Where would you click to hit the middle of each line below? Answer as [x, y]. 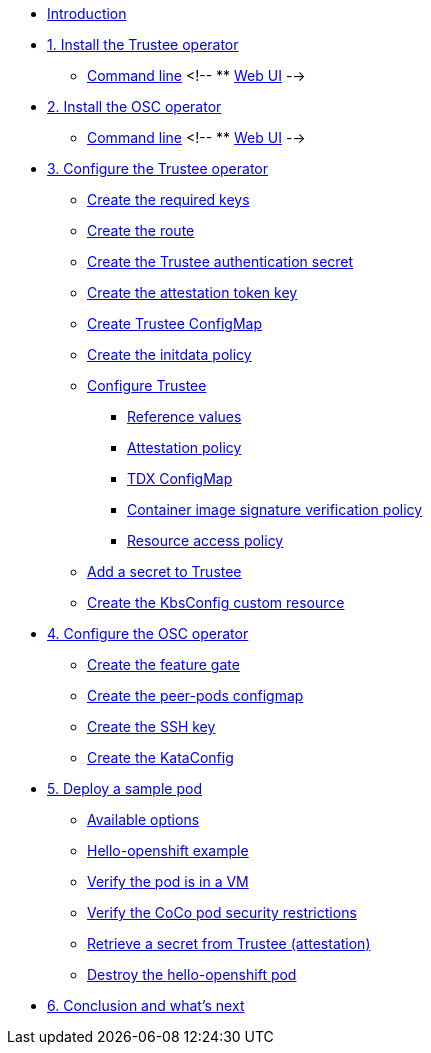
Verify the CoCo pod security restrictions [222, 912]
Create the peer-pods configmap [195, 695]
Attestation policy [184, 447]
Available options [143, 819]
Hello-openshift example [168, 850]
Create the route [141, 230]
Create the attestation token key [192, 292]
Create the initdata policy [169, 354]
